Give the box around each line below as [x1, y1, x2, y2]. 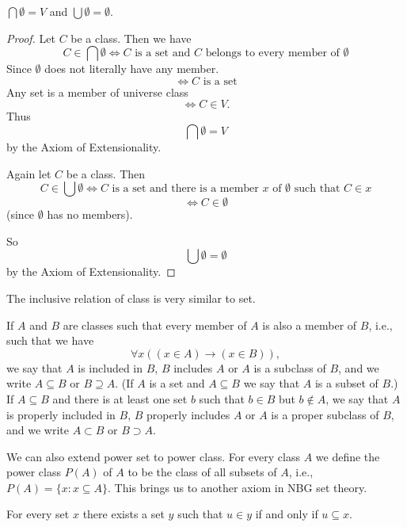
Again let [6, 165, 51, 181]
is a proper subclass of [271, 406, 379, 422]
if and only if [255, 506, 318, 522]
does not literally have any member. [44, 60, 219, 77]
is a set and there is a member [112, 183, 259, 195]
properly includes [146, 406, 230, 422]
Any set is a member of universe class [6, 83, 188, 100]
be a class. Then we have [70, 29, 192, 46]
